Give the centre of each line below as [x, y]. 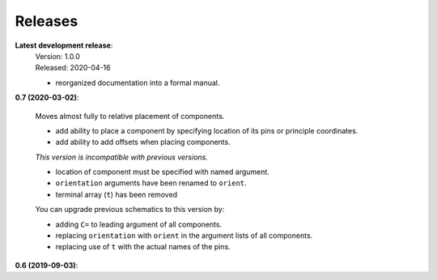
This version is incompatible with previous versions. [121, 157]
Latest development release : [64, 45]
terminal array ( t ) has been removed [117, 194]
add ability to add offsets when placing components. [143, 142]
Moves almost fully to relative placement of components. [130, 116]
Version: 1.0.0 [58, 56]
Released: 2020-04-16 [73, 68]
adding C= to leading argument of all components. [139, 224]
